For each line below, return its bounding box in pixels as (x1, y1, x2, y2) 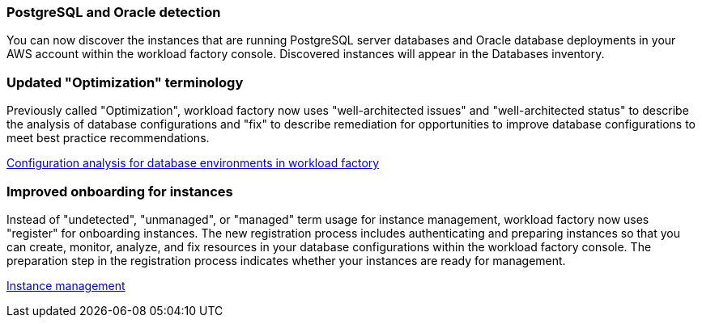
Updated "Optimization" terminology (6, 74, 244, 90)
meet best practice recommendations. (6, 131, 210, 145)
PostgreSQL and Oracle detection (6, 4, 221, 20)
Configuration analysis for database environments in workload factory (6, 156, 380, 170)
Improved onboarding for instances (6, 183, 233, 200)
